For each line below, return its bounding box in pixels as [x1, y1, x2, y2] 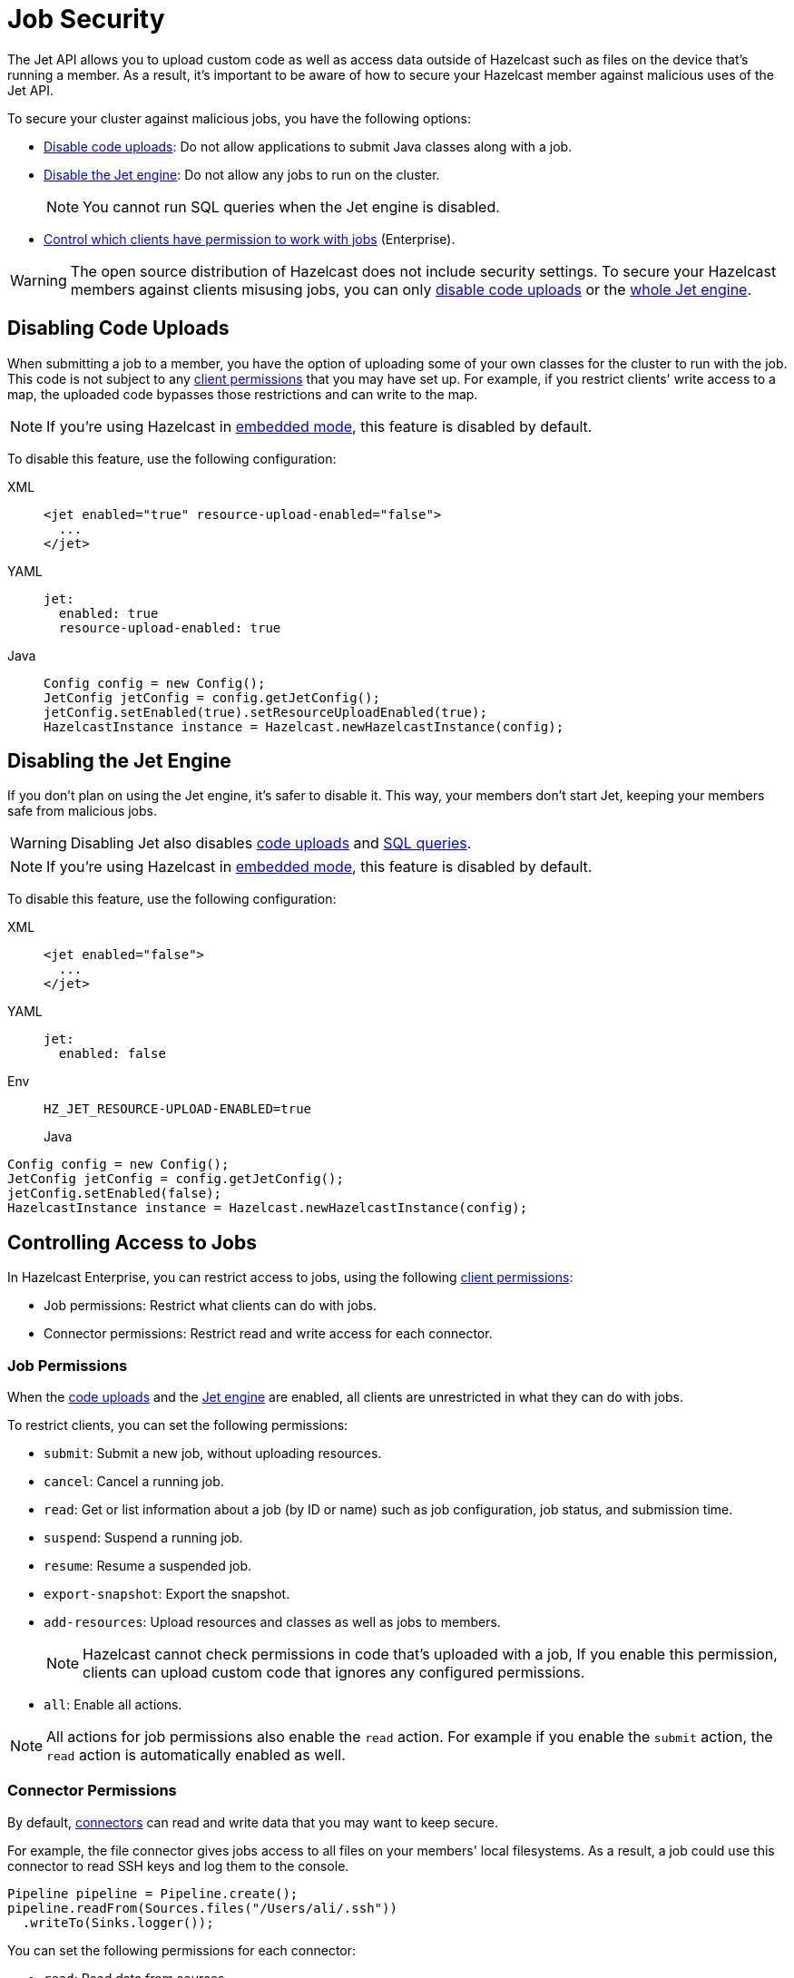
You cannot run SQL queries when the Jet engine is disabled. [83, 197, 500, 216]
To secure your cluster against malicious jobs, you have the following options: [7, 110, 472, 126]
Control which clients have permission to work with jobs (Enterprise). [44, 230, 456, 247]
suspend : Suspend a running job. [44, 1530, 243, 1546]
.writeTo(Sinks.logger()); [22, 1914, 214, 1930]
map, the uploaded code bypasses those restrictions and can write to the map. [7, 386, 478, 402]
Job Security [7, 4, 165, 34]
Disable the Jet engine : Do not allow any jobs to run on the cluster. [44, 166, 440, 182]
